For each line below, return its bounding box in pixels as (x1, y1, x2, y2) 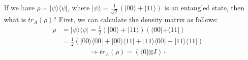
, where (67, 2, 90, 12)
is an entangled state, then (164, 2, 245, 12)
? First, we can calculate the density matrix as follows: (53, 14, 218, 24)
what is (4, 14, 26, 24)
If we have (4, 2, 35, 12)
